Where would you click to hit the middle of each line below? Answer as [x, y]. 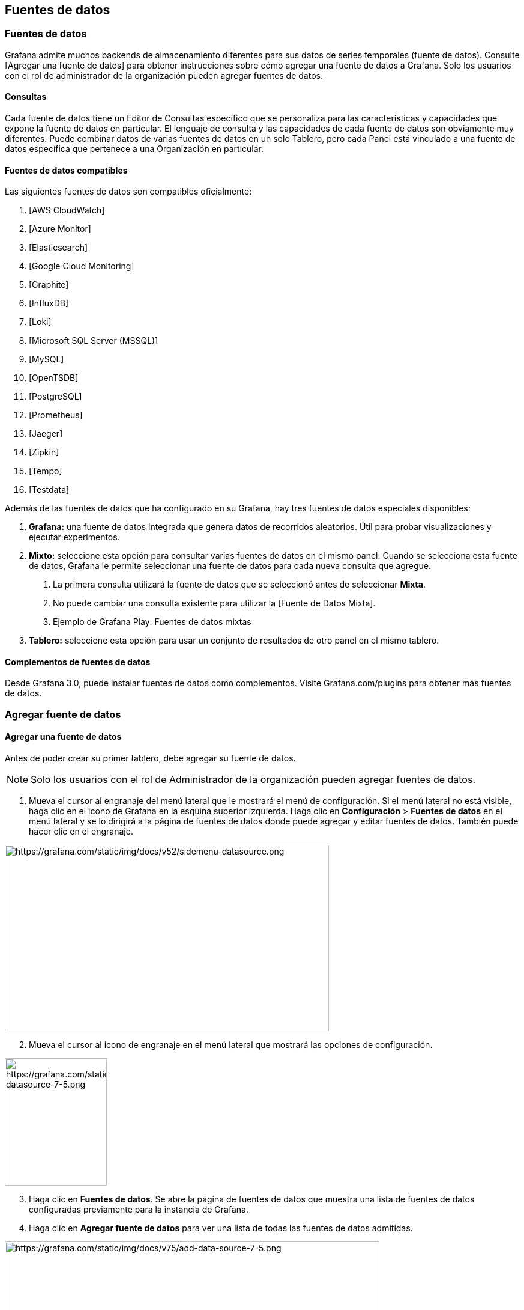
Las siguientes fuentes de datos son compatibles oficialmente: [128, 192]
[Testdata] [49, 490]
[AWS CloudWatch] [67, 210]
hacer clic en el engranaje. [81, 832]
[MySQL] [47, 359]
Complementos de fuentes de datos [78, 662]
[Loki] [40, 322]
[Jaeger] [46, 434]
